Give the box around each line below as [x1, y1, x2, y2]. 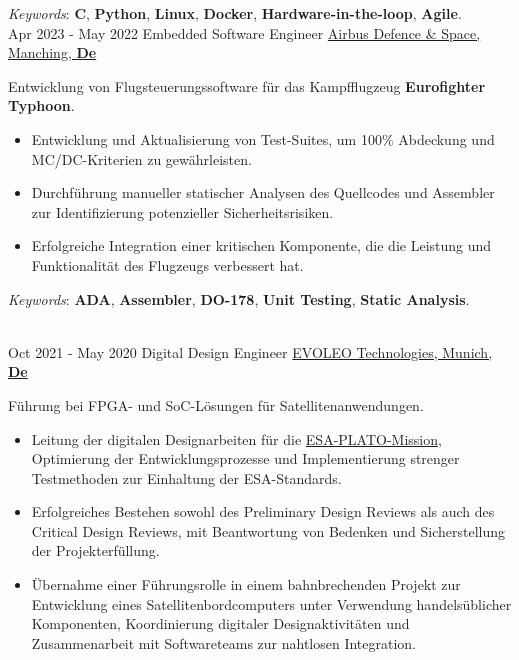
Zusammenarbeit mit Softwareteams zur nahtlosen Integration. [31, 632, 417, 653]
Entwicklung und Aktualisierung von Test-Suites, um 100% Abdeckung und [31, 128, 495, 149]
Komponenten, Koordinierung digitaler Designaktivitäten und [31, 613, 410, 634]
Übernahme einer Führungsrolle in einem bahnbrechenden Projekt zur [31, 574, 461, 595]
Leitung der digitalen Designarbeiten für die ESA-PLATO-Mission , [31, 428, 442, 449]
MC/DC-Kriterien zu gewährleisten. [31, 148, 252, 169]
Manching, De [8, 42, 97, 63]
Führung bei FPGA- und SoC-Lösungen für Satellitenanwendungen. [8, 394, 424, 415]
